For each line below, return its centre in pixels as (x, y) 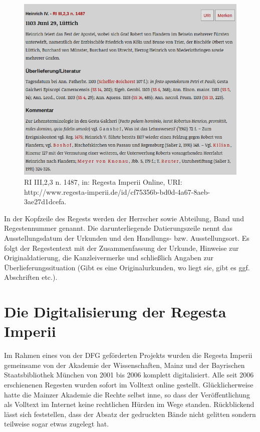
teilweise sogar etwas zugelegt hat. (57, 424)
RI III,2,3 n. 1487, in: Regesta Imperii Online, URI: (103, 181)
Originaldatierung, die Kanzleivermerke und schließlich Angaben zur (109, 258)
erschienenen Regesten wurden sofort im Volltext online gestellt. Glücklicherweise (129, 384)
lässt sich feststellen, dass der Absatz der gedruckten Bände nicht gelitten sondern (130, 414)
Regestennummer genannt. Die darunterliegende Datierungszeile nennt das (118, 228)
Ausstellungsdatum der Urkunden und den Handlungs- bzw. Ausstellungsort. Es (127, 238)
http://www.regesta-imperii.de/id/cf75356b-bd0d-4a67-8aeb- (117, 191)
